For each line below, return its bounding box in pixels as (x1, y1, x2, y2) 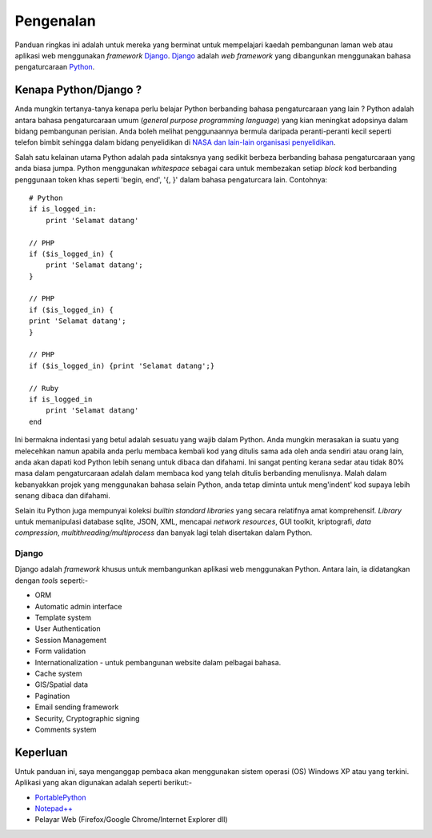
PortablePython (34, 792, 86, 802)
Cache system (34, 668, 82, 678)
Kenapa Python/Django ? (14, 83, 142, 97)
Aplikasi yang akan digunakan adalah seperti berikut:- (14, 778, 193, 788)
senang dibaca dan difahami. (14, 491, 111, 501)
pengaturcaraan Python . (14, 62, 95, 72)
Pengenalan (14, 12, 96, 30)
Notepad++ (34, 804, 74, 813)
